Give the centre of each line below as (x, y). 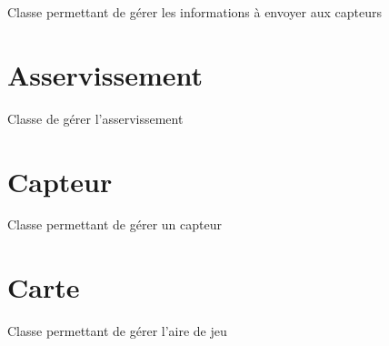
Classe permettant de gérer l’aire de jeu (117, 331)
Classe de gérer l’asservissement (95, 118)
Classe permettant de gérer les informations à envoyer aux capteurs (195, 12)
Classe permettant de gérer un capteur (115, 224)
